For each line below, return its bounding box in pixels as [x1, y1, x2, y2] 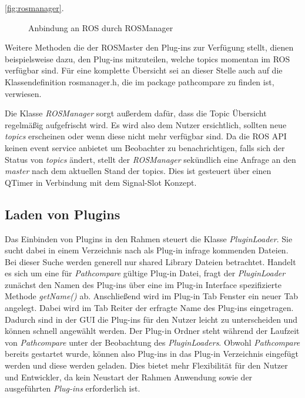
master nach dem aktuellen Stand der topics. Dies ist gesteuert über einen [5, 165, 272, 177]
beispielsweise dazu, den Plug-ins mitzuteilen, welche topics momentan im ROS [5, 52, 290, 65]
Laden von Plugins [5, 205, 120, 223]
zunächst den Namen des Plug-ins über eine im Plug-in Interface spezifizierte [5, 278, 281, 290]
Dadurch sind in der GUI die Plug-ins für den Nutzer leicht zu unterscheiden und [5, 313, 297, 325]
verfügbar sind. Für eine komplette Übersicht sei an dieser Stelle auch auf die [5, 64, 283, 76]
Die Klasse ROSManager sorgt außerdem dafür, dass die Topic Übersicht [5, 107, 267, 119]
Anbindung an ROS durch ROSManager [28, 21, 173, 34]
